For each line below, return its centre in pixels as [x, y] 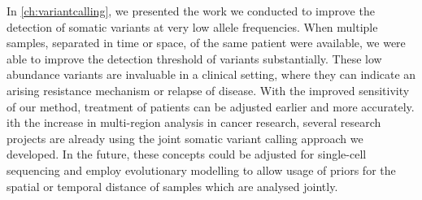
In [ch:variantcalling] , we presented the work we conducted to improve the [191, 11]
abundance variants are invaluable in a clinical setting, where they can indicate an [211, 74]
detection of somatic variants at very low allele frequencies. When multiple [192, 26]
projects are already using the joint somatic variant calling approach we [185, 138]
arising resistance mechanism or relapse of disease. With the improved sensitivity [208, 90]
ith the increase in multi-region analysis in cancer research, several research [194, 122]
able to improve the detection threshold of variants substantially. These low [194, 58]
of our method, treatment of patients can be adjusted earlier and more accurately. [211, 106]
